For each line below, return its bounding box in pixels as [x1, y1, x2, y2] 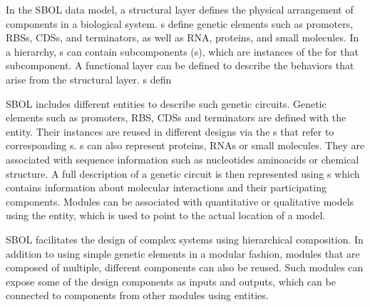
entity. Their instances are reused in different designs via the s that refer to [6, 124, 334, 139]
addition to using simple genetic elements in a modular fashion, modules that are [6, 246, 360, 261]
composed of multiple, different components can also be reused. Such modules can [6, 260, 364, 275]
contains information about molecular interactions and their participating [6, 180, 327, 195]
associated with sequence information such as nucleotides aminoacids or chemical [6, 151, 359, 166]
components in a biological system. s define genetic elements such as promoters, [6, 16, 354, 31]
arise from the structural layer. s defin [6, 71, 172, 86]
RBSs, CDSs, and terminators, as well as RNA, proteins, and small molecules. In [6, 30, 359, 45]
